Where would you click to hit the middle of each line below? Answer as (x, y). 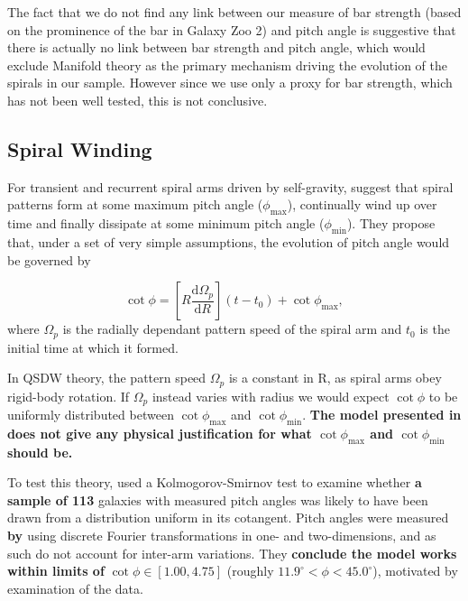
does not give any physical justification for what (160, 433)
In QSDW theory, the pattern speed (107, 378)
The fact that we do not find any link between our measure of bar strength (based (234, 12)
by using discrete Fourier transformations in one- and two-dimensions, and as (222, 536)
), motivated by (415, 571)
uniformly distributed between (91, 415)
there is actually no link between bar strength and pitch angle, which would (216, 47)
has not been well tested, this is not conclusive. (138, 100)
